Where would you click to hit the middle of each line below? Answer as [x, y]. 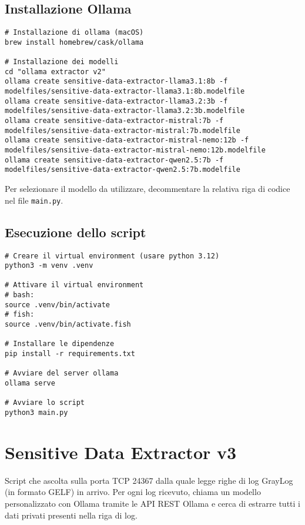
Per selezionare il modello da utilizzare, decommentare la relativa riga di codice [148, 189]
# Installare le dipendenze [60, 344]
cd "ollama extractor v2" [55, 72]
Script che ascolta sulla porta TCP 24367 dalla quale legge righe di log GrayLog [149, 480]
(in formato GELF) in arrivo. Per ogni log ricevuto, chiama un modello [133, 492]
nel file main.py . [34, 200]
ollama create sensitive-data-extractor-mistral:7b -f [114, 121]
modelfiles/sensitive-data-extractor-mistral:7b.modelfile [123, 130]
